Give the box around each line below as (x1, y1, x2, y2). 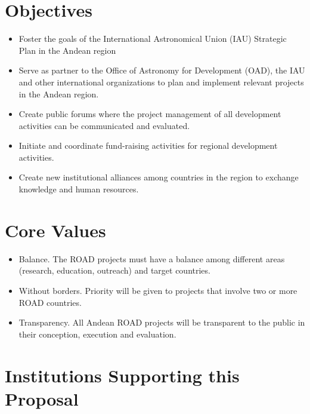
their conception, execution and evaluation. (18, 327, 176, 340)
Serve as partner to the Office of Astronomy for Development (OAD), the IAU (18, 64, 305, 76)
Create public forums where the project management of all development (18, 108, 281, 120)
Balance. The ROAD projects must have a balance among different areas (18, 252, 285, 265)
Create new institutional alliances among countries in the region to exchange (18, 171, 299, 183)
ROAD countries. (18, 296, 82, 308)
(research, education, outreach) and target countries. (18, 264, 210, 277)
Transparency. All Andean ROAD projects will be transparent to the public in (18, 316, 305, 329)
